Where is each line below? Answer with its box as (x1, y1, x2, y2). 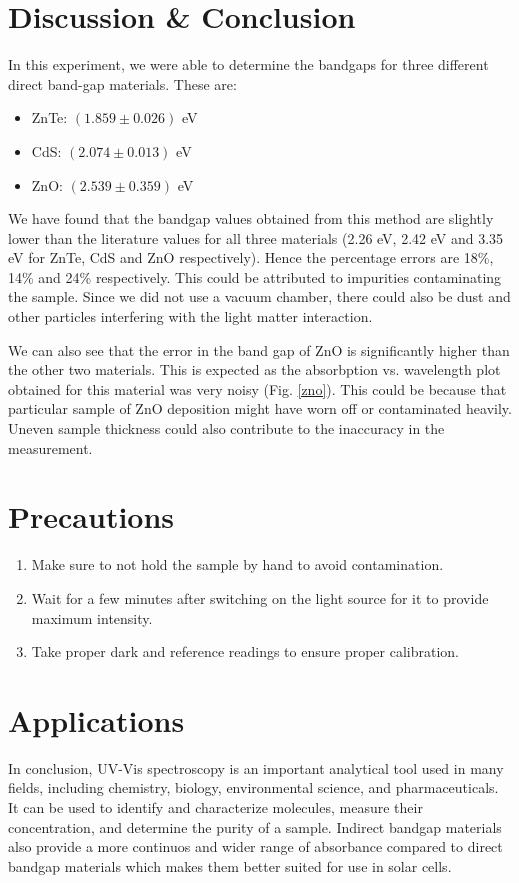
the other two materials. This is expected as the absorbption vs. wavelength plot (8, 359, 501, 380)
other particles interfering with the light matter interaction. (8, 306, 373, 327)
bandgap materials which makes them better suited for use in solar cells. (8, 855, 452, 876)
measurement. (8, 437, 93, 458)
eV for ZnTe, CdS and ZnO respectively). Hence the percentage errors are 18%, (8, 247, 494, 268)
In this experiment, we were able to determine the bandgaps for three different (8, 54, 489, 75)
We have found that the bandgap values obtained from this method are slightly (8, 208, 494, 229)
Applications (8, 699, 185, 740)
